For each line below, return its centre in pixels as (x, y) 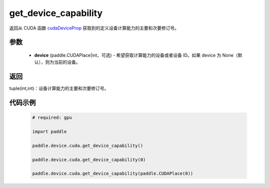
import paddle (49, 132)
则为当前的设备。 (63, 62)
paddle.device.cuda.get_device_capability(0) (89, 159)
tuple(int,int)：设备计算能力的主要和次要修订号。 (59, 88)
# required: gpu (52, 118)
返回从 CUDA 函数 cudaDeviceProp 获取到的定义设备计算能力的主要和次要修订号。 (94, 28)
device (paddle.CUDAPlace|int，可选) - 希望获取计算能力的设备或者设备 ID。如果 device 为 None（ (136, 55)
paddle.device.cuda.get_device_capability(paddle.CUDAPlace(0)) (113, 173)
